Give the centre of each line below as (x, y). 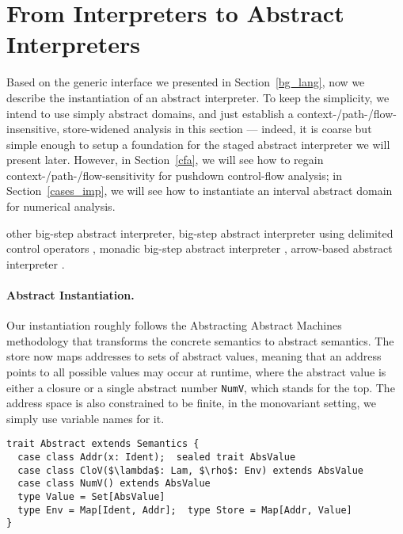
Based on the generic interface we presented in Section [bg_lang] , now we (186, 82)
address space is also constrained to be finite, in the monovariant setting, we (191, 403)
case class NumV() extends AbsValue (114, 484)
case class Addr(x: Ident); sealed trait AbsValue (157, 458)
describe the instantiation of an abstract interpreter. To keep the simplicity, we (198, 97)
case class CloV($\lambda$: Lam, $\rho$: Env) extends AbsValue (191, 470)
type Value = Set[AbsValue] (91, 497)
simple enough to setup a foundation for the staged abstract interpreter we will (198, 144)
